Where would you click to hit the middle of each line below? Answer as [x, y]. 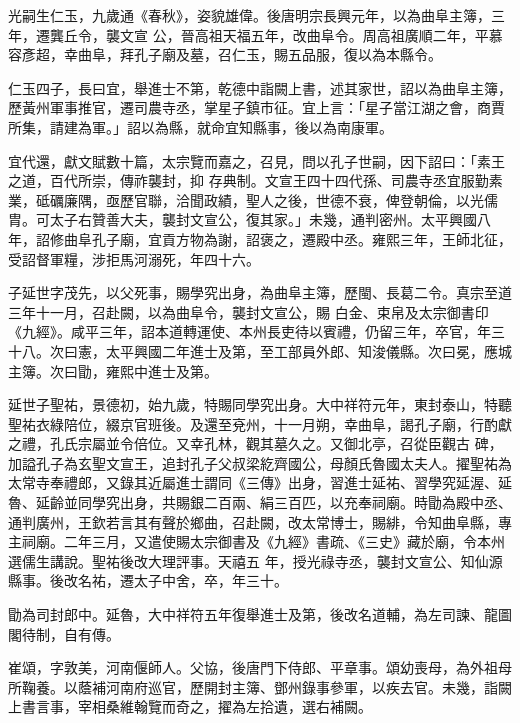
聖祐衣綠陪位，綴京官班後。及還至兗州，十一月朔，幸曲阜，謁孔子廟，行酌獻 [260, 423]
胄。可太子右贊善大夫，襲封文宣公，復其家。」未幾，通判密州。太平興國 [242, 219]
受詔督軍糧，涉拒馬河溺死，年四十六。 [134, 258]
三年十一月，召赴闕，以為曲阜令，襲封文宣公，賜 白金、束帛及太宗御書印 [248, 311]
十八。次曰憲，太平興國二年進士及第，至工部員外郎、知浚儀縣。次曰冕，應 [253, 350]
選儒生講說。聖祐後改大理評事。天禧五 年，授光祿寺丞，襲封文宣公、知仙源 [255, 560]
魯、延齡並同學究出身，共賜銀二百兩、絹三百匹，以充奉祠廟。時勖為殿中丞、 [260, 502]
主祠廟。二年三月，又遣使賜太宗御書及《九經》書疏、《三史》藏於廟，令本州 [256, 541]
